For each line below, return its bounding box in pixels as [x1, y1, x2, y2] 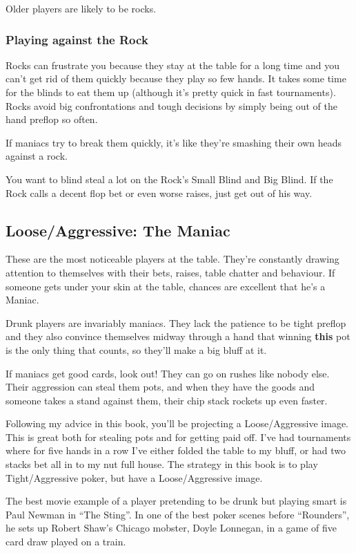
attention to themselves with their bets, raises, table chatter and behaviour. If [6, 265, 335, 279]
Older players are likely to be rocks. [6, 1, 157, 15]
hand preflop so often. [6, 112, 98, 126]
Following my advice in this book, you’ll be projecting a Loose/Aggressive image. [6, 416, 348, 431]
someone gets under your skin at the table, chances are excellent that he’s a [6, 279, 326, 293]
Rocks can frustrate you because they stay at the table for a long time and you [6, 57, 339, 72]
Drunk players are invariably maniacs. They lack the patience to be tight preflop [6, 315, 346, 330]
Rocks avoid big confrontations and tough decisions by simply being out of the [6, 98, 337, 113]
